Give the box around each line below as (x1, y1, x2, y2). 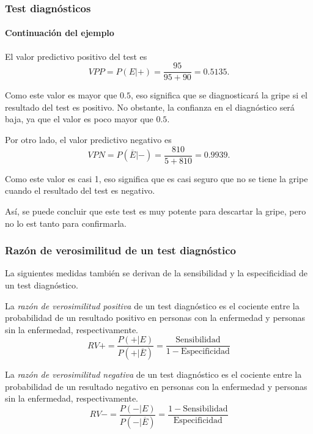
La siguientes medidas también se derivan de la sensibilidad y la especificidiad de (5, 267, 308, 279)
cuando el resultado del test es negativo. (5, 184, 155, 197)
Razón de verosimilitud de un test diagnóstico (5, 243, 236, 258)
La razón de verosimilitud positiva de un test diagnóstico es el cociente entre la (5, 299, 300, 312)
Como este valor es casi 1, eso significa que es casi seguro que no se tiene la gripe (5, 172, 308, 185)
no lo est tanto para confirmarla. (5, 216, 127, 229)
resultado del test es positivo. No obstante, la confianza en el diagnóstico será (5, 100, 295, 113)
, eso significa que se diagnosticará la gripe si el (130, 89, 307, 101)
